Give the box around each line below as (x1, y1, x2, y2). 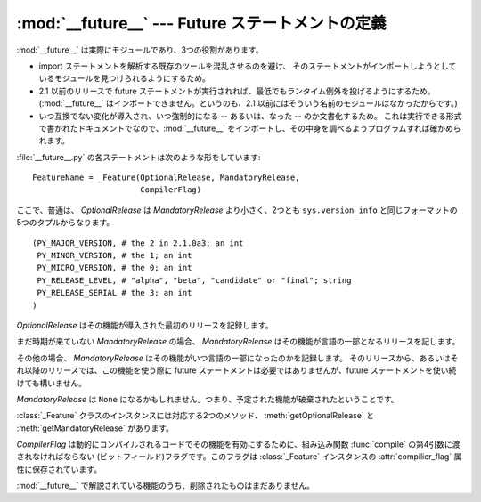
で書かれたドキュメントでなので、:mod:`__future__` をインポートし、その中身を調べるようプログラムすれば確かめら (38, 123, 462, 134)
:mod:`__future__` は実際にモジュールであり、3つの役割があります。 (16, 45, 264, 55)
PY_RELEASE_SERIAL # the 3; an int (37, 287, 192, 298)
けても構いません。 (16, 377, 86, 388)
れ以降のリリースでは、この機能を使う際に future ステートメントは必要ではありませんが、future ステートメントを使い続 (16, 365, 457, 376)
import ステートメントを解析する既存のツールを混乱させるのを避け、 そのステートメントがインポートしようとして (38, 61, 457, 71)
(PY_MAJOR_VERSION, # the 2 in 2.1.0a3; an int (32, 238, 244, 248)
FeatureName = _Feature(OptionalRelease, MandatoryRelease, (32, 173, 300, 182)
